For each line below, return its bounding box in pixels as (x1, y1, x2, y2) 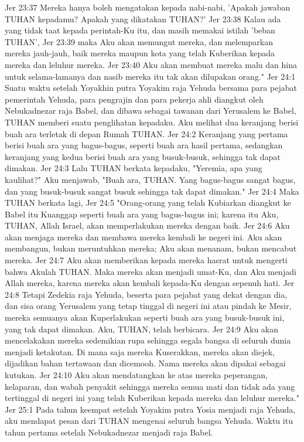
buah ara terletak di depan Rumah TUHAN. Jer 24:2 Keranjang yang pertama (5, 127, 288, 140)
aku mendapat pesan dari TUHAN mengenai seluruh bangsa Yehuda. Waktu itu (5, 414, 293, 427)
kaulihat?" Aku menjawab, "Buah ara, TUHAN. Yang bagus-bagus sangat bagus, (5, 173, 296, 185)
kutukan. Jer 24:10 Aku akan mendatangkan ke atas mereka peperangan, (5, 369, 268, 380)
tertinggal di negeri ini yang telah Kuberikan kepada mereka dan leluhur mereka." (5, 392, 299, 404)
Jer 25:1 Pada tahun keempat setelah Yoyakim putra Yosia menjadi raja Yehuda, (5, 403, 296, 415)
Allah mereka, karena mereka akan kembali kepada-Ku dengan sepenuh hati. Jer (5, 277, 295, 289)
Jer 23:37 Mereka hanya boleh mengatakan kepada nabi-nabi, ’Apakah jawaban (5, 1, 291, 13)
